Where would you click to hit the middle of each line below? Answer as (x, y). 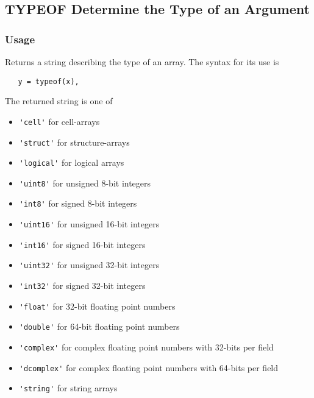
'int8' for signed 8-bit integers (78, 203)
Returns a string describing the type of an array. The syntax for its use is (142, 62)
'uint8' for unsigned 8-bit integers (85, 183)
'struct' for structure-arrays (74, 142)
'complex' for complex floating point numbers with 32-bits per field (146, 347)
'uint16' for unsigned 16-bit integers (89, 224)
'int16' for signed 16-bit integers (82, 244)
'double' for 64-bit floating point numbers (99, 326)
